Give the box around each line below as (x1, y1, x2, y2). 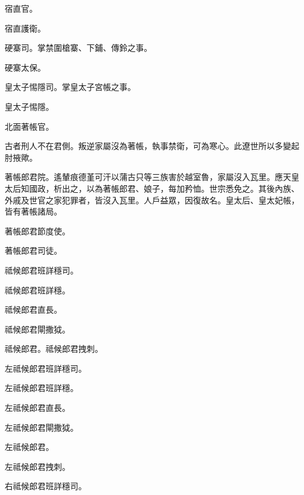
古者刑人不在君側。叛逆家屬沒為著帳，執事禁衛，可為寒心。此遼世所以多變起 (5, 140, 299, 152)
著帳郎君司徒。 (5, 244, 62, 257)
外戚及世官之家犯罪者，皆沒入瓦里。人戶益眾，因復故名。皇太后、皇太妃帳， (5, 193, 299, 206)
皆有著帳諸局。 (5, 205, 62, 217)
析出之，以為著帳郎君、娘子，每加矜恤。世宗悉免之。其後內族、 (53, 182, 299, 194)
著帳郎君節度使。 (5, 224, 70, 237)
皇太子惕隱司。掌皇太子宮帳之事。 (5, 81, 136, 93)
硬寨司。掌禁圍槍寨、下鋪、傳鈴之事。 (5, 41, 152, 54)
